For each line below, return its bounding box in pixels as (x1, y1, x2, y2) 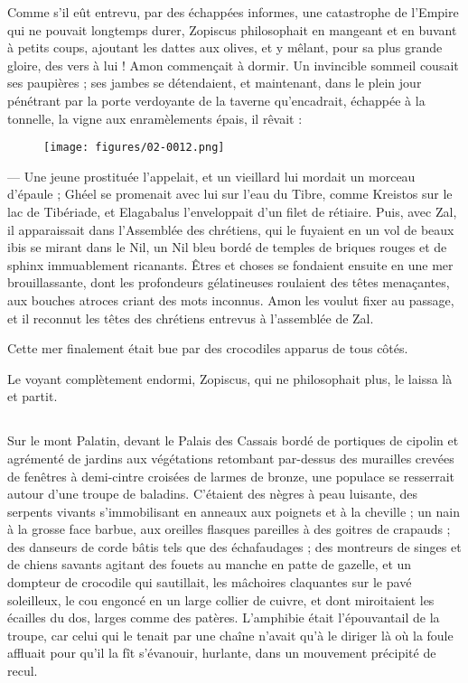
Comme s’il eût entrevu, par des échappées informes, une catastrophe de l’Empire (7, 3, 459, 21)
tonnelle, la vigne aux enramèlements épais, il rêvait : (7, 108, 303, 127)
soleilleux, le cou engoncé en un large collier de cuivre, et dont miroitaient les (7, 590, 435, 609)
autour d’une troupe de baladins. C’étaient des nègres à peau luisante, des (7, 484, 417, 503)
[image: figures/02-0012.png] (43, 141, 225, 154)
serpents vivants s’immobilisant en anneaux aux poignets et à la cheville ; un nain (7, 501, 461, 520)
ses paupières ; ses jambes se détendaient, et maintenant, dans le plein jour (7, 73, 422, 92)
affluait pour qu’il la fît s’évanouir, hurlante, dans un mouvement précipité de (7, 643, 436, 662)
